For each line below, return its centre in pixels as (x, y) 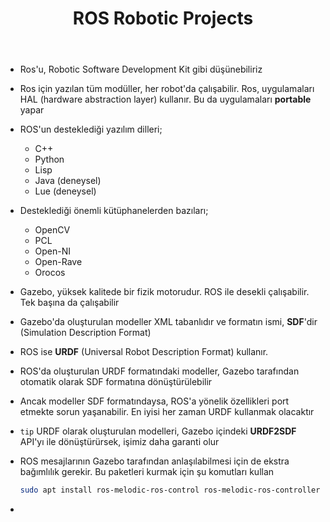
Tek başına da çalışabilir (69, 303)
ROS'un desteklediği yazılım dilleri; (91, 129)
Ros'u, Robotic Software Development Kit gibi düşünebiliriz (141, 69)
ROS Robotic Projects (163, 18)
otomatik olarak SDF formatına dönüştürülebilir (116, 382)
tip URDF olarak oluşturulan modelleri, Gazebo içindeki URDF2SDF (158, 431)
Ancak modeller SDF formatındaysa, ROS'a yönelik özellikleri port (154, 401)
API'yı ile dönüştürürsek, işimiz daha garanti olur (119, 442)
